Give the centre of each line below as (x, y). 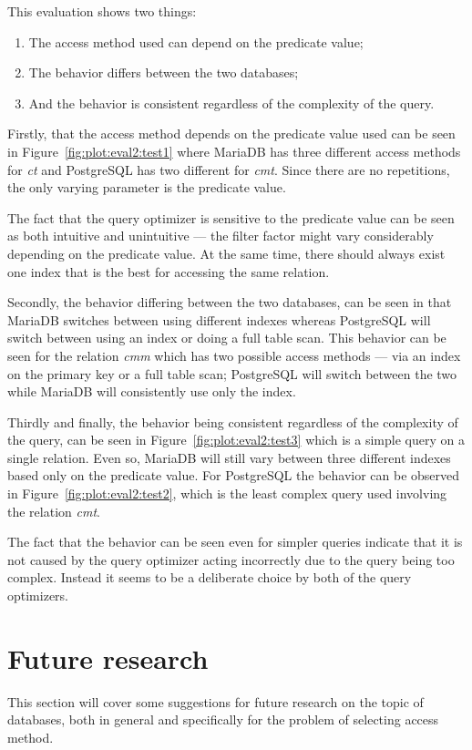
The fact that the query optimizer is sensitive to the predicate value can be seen (231, 217)
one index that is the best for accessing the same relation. (169, 271)
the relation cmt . (54, 511)
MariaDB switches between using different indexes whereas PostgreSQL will (219, 319)
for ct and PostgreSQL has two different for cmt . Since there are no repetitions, (229, 169)
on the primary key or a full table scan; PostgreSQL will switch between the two (232, 373)
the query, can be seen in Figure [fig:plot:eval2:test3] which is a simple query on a (236, 440)
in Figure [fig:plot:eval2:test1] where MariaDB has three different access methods (234, 151)
